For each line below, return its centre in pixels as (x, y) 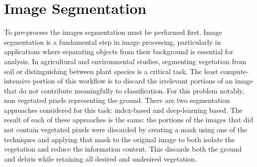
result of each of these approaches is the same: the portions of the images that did (129, 120)
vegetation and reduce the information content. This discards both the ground (123, 149)
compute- (234, 71)
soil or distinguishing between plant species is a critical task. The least (111, 71)
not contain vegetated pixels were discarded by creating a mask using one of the (126, 129)
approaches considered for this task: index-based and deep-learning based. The (123, 110)
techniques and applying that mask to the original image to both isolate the (120, 139)
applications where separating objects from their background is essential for (119, 51)
